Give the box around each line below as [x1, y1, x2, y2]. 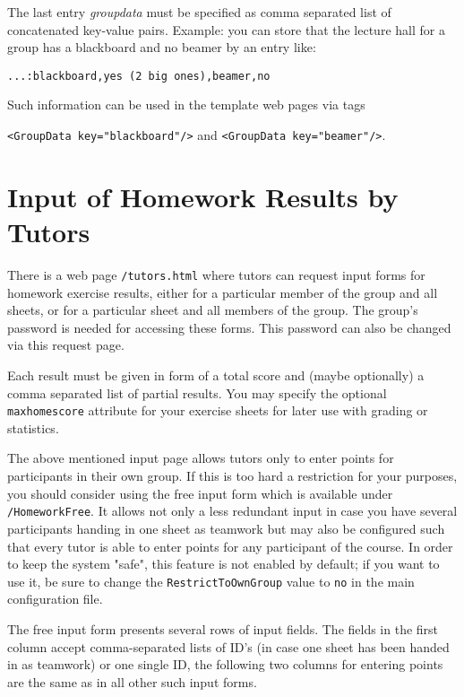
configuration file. [7, 589, 103, 608]
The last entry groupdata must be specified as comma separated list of [7, 3, 391, 21]
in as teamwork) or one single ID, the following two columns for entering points [7, 655, 443, 674]
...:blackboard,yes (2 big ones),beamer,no [7, 69, 271, 83]
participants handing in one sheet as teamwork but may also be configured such [7, 518, 445, 537]
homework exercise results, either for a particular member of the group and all [7, 283, 438, 301]
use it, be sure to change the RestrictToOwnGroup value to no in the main [7, 571, 415, 590]
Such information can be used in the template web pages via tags [7, 95, 365, 114]
